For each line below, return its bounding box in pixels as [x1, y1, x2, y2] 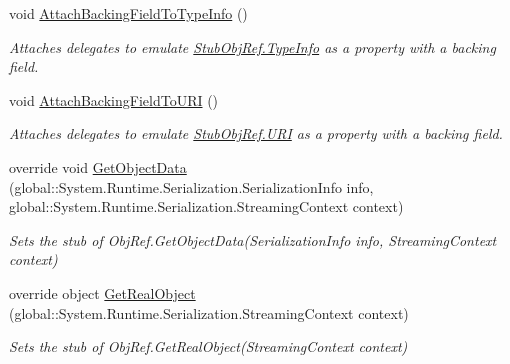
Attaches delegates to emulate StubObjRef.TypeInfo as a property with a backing [9, 36, 496, 57]
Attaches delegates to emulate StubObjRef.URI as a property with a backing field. [9, 123, 503, 144]
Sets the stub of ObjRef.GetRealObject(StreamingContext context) [9, 336, 408, 357]
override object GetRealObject [9, 282, 196, 303]
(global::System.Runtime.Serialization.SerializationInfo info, [9, 176, 374, 197]
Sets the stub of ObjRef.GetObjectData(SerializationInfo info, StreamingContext [9, 229, 497, 250]
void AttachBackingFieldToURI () [9, 89, 219, 110]
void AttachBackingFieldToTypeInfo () [9, 3, 248, 23]
